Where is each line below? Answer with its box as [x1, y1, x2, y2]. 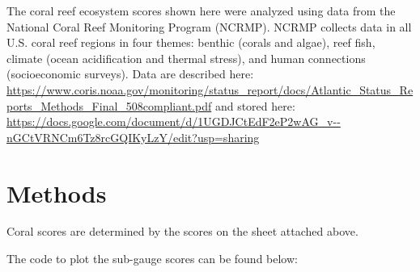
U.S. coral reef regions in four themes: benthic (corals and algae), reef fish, [6, 34, 375, 51]
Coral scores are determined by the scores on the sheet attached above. [6, 223, 358, 240]
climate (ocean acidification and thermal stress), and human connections [6, 49, 366, 66]
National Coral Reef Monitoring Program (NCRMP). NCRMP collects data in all [6, 18, 412, 35]
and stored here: [214, 97, 295, 114]
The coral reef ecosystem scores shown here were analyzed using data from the [6, 2, 396, 19]
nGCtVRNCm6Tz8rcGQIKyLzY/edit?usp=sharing [6, 128, 260, 145]
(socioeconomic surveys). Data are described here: [6, 65, 254, 82]
